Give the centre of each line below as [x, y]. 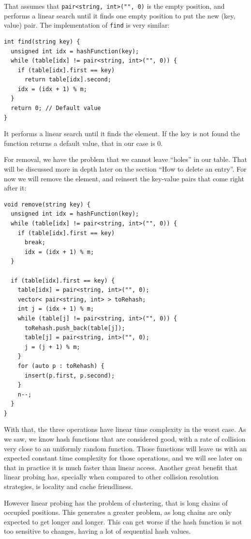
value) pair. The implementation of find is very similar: [87, 25]
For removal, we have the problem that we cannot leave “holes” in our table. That [125, 159]
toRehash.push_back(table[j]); [75, 328]
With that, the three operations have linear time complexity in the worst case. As [125, 429]
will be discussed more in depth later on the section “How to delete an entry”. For [125, 169]
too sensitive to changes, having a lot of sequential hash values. [97, 531]
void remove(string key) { [47, 204]
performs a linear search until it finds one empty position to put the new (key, [120, 15]
